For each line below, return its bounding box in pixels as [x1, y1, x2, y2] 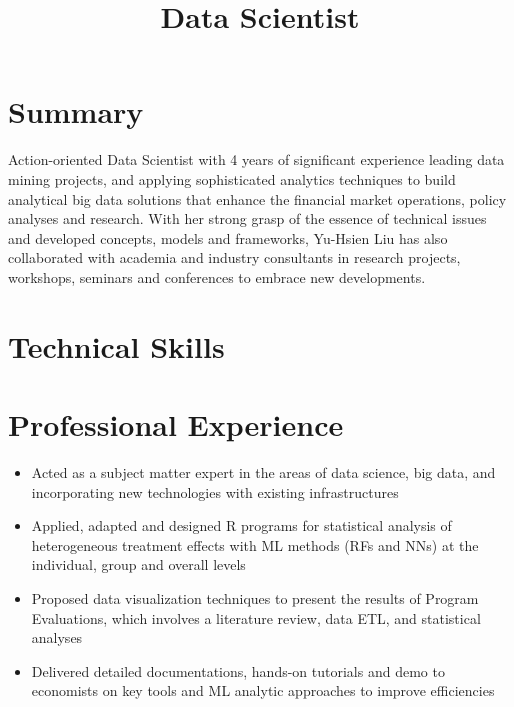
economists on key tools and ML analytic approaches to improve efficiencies [31, 680, 495, 701]
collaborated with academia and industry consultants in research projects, [8, 247, 461, 268]
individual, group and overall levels [31, 554, 246, 575]
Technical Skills [8, 325, 225, 366]
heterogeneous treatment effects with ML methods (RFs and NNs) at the [31, 534, 479, 555]
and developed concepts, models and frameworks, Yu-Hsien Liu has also [8, 227, 448, 248]
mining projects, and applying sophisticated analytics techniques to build [8, 168, 456, 189]
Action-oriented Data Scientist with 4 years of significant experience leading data [8, 149, 505, 170]
